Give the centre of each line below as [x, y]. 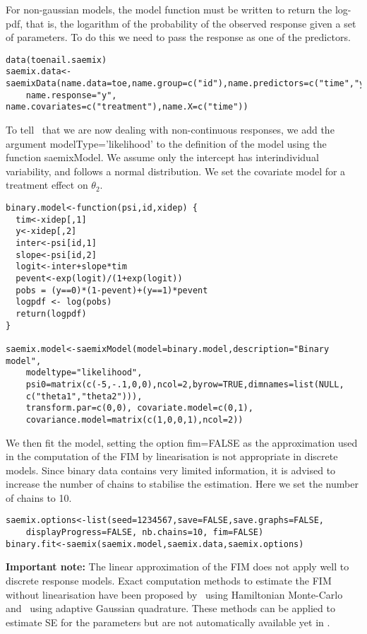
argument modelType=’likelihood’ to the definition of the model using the [166, 143]
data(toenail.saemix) [56, 60]
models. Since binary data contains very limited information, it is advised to [171, 470]
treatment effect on [47, 185]
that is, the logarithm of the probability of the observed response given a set [191, 23]
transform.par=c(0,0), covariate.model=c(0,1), [139, 408]
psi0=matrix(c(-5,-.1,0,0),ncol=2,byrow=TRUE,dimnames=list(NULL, [185, 384]
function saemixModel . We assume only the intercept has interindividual [162, 157]
